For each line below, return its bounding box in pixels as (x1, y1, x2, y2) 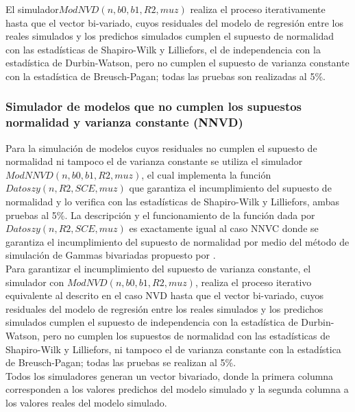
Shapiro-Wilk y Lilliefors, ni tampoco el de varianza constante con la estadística (5, 342, 341, 356)
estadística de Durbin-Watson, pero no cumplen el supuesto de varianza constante (5, 55, 350, 70)
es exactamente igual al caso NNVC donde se (129, 221, 319, 235)
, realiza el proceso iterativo (195, 274, 312, 289)
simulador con (5, 274, 64, 289)
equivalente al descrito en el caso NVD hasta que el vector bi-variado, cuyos (5, 288, 324, 302)
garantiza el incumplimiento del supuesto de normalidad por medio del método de (5, 234, 350, 248)
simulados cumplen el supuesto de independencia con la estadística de (5, 315, 298, 329)
